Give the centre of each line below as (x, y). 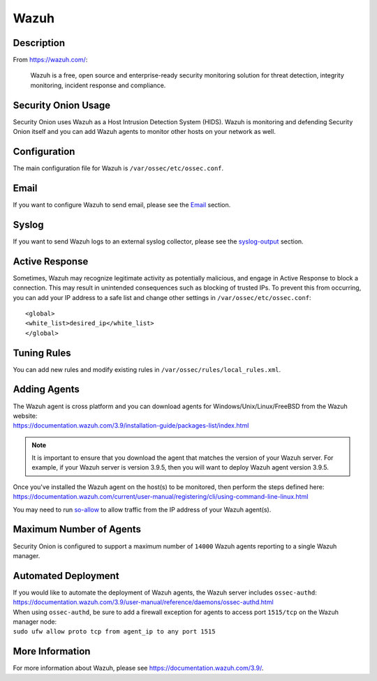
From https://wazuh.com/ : (50, 60)
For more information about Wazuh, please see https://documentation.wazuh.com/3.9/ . (138, 668)
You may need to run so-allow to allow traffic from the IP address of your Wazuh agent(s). (142, 509)
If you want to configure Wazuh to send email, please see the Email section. (122, 204)
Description (39, 43)
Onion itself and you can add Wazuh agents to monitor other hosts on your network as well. (144, 132)
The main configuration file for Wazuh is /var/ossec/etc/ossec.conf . (118, 168)
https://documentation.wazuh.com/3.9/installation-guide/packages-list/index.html (131, 426)
